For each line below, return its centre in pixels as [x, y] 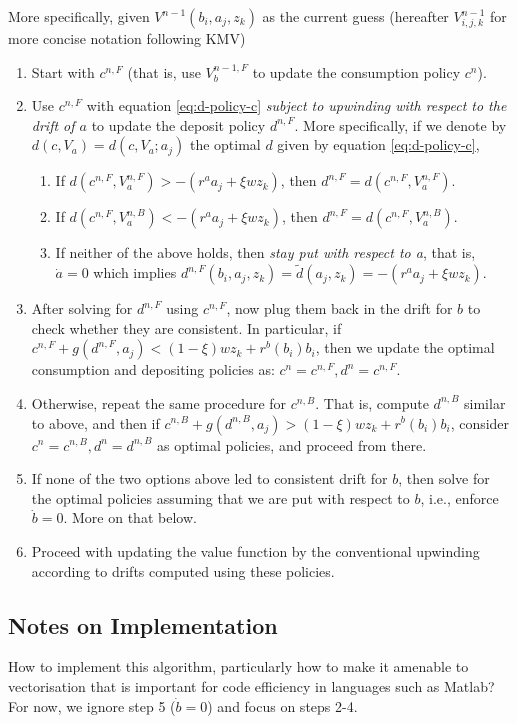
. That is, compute [372, 402]
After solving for [82, 308]
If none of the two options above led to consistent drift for [209, 478]
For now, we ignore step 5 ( [92, 705]
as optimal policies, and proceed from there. [292, 444]
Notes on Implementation [143, 624]
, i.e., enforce [459, 497]
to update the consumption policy [356, 71]
